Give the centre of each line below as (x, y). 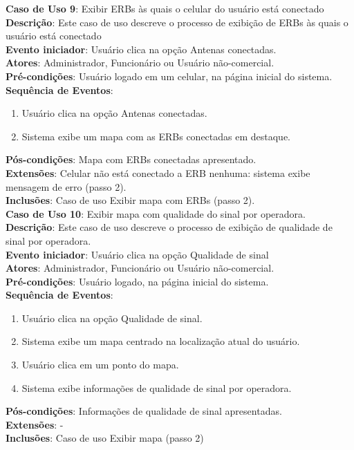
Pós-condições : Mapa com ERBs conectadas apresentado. (131, 159)
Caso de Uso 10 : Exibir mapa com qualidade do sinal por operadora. (156, 213)
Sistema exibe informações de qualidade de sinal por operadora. (157, 387)
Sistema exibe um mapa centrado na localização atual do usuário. (161, 341)
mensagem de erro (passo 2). (66, 186)
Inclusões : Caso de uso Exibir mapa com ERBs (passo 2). (130, 200)
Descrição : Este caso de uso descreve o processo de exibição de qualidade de (169, 227)
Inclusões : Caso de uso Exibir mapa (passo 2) (105, 438)
